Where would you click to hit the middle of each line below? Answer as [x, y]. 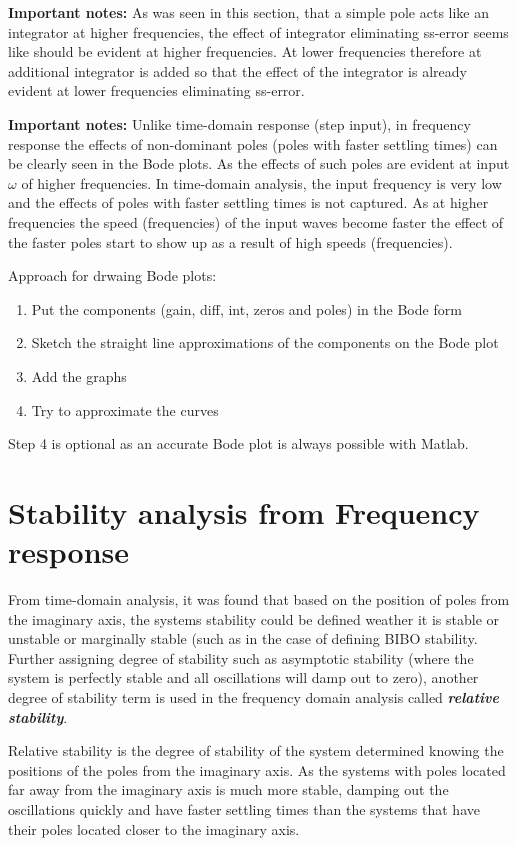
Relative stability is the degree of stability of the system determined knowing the [256, 750]
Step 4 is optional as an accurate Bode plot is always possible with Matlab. [238, 443]
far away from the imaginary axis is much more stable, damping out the [228, 789]
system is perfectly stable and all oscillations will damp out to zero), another [243, 677]
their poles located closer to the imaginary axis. [154, 828]
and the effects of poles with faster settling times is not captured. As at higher [248, 202]
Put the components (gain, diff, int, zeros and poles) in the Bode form [246, 308]
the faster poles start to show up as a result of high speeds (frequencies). [230, 241]
